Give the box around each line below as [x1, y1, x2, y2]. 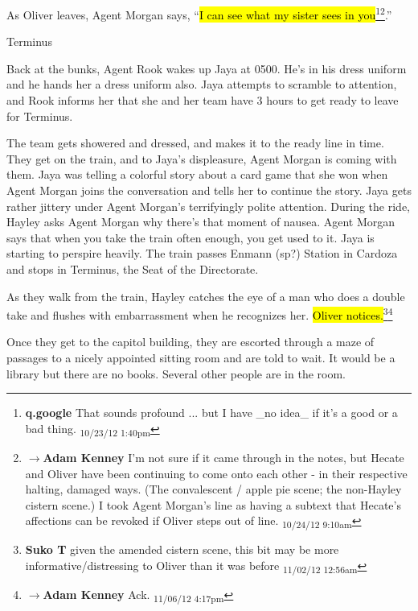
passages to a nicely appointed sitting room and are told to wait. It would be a [6, 349, 395, 365]
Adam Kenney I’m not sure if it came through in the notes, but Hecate [43, 448, 404, 465]
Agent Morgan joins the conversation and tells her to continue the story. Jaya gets [6, 182, 412, 198]
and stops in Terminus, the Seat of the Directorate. [6, 260, 259, 277]
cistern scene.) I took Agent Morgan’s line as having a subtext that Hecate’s [25, 496, 401, 513]
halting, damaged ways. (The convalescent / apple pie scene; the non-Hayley [25, 481, 402, 497]
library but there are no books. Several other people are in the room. [6, 365, 346, 382]
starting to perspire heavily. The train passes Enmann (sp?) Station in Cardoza [6, 245, 398, 262]
